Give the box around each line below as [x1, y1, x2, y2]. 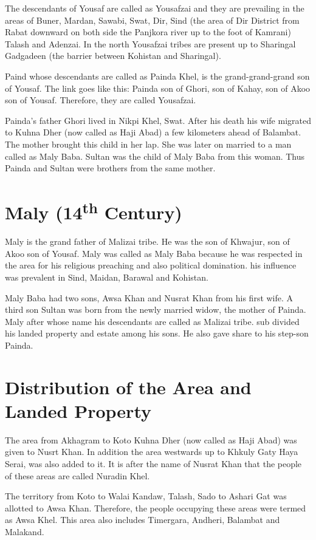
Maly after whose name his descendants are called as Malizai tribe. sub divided [5, 315, 300, 327]
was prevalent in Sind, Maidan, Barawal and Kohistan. [5, 270, 208, 283]
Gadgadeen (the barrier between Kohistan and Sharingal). [5, 49, 221, 62]
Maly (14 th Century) [5, 197, 182, 225]
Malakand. [5, 525, 44, 538]
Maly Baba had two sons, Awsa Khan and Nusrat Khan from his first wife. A [5, 291, 294, 304]
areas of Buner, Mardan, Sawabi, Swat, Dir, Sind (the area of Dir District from [5, 13, 300, 26]
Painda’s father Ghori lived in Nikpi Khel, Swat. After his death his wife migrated [5, 114, 311, 126]
